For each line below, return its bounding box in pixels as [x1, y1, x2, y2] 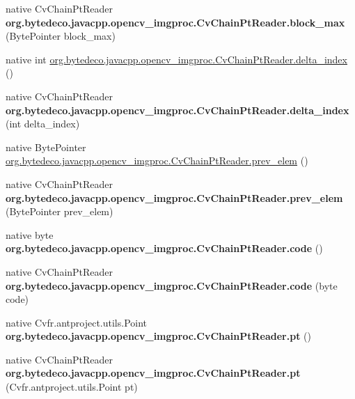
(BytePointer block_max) [6, 29, 116, 43]
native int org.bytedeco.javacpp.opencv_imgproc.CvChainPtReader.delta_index [6, 52, 347, 66]
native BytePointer [6, 139, 86, 154]
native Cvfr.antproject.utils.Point [6, 315, 148, 329]
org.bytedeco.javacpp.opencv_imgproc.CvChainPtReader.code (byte [6, 278, 338, 292]
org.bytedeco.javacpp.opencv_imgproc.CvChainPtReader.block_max [6, 15, 345, 29]
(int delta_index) [6, 116, 80, 131]
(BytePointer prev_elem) [6, 204, 113, 219]
